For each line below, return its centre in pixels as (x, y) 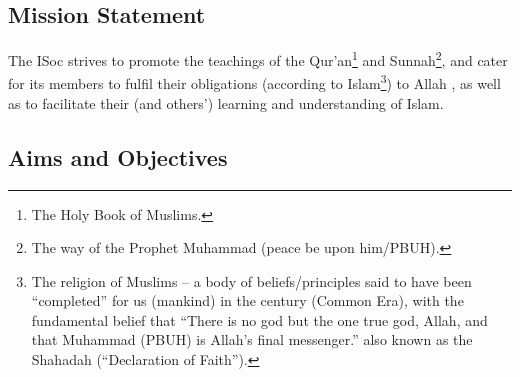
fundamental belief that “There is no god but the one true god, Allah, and (259, 319)
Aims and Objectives (118, 156)
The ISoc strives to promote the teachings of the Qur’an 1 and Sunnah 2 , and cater (258, 58)
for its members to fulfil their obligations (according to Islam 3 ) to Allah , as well (254, 82)
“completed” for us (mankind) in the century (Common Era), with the (247, 300)
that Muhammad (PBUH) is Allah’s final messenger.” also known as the (252, 339)
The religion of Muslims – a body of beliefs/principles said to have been (251, 280)
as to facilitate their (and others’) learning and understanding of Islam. (226, 102)
